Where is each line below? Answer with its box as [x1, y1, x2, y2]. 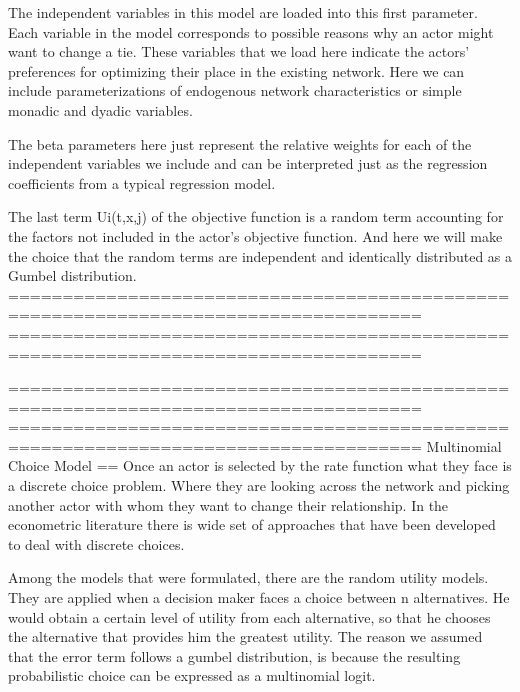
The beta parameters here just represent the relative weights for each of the [8, 133, 472, 154]
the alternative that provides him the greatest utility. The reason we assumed [8, 626, 483, 647]
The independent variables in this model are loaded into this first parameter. [8, 2, 478, 22]
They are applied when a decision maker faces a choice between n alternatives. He [8, 587, 510, 608]
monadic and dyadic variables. [8, 99, 193, 120]
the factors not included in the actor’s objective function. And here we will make [8, 225, 503, 246]
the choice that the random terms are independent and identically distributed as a [8, 245, 513, 266]
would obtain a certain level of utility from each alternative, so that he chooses [8, 606, 491, 627]
